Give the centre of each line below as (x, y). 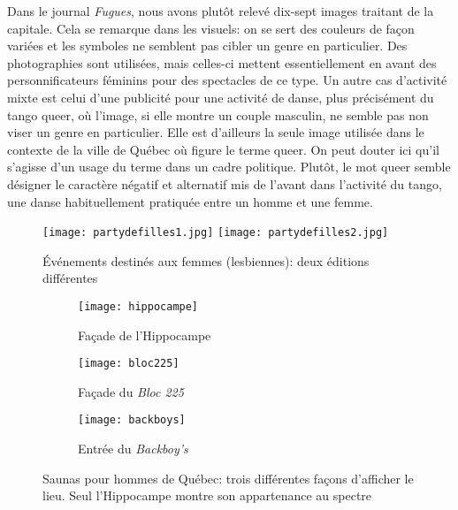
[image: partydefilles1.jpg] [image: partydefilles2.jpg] (216, 233)
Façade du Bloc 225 (131, 391)
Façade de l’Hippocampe (145, 335)
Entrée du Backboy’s (133, 449)
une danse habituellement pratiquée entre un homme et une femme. (190, 201)
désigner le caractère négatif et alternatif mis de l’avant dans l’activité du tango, (225, 183)
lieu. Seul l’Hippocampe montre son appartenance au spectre (207, 495)
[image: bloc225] (129, 364)
